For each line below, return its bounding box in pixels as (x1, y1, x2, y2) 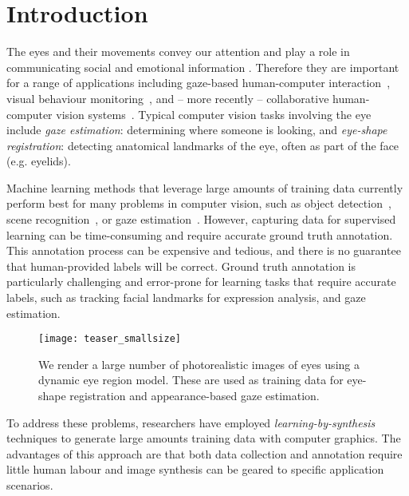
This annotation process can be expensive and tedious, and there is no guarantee (6, 242, 401, 259)
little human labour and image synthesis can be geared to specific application (6, 461, 384, 478)
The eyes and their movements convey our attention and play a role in (6, 43, 350, 60)
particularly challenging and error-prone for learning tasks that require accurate (6, 273, 396, 290)
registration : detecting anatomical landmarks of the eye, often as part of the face (6, 137, 399, 153)
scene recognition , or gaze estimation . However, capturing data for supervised (6, 211, 396, 228)
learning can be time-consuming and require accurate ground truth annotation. (6, 226, 393, 243)
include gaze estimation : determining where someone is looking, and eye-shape (6, 121, 387, 138)
